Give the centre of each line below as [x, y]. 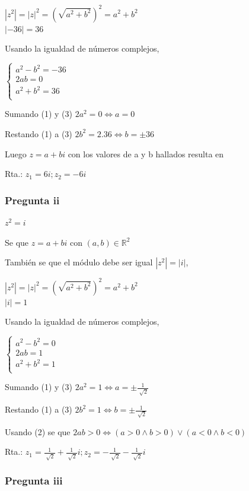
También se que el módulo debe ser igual [79, 262]
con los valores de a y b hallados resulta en [146, 153]
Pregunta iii [34, 481]
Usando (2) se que [38, 431]
